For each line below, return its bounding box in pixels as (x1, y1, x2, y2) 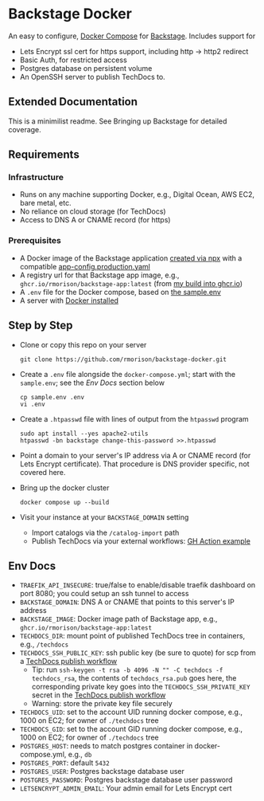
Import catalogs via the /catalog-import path (31, 528, 180, 537)
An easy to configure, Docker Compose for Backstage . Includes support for (8, 31, 256, 41)
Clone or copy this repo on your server (19, 340, 147, 349)
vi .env (19, 400, 45, 408)
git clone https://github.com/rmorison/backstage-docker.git (19, 355, 227, 363)
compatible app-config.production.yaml (19, 261, 151, 271)
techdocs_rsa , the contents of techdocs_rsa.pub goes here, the (31, 673, 237, 683)
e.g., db (68, 750, 92, 760)
